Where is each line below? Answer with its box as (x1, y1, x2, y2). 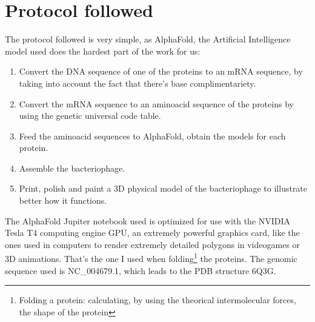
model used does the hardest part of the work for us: (5, 44, 201, 57)
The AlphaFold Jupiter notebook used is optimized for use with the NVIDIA (5, 214, 291, 227)
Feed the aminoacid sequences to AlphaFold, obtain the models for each (19, 129, 286, 142)
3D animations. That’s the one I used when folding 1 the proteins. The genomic (5, 250, 297, 265)
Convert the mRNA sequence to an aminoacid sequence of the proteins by (19, 97, 294, 110)
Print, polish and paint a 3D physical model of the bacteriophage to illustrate (19, 182, 308, 195)
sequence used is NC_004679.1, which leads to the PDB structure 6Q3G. (5, 264, 276, 277)
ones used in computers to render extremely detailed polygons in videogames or (5, 238, 300, 250)
